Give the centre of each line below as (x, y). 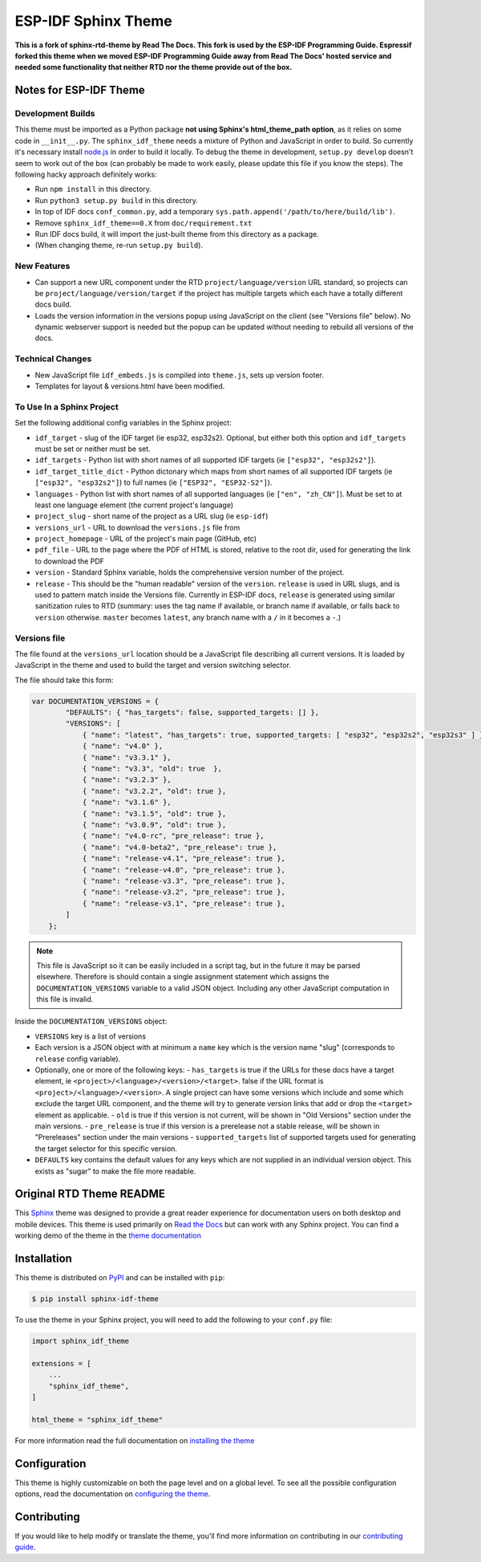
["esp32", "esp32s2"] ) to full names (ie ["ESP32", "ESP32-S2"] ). (154, 482)
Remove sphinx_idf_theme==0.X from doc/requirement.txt (143, 223)
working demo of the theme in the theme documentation (108, 1235)
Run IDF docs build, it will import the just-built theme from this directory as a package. (177, 234)
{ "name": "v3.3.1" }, (127, 757)
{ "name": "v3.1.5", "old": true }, (154, 814)
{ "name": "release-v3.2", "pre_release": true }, (184, 892)
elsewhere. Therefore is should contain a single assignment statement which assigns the (183, 977)
